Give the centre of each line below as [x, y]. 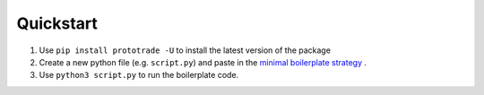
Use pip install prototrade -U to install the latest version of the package [185, 50]
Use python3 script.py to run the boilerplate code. [139, 75]
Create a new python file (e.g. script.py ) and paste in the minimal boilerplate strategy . [203, 62]
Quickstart [57, 23]
